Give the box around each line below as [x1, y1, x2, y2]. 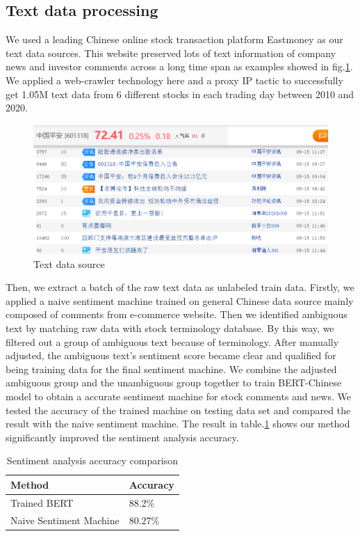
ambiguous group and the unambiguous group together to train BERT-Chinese [6, 375, 342, 390]
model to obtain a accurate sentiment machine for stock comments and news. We [6, 388, 351, 403]
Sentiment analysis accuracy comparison [6, 453, 178, 468]
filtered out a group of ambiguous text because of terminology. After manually [6, 334, 339, 349]
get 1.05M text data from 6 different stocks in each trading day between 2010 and [6, 86, 354, 101]
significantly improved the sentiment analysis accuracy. [6, 429, 239, 444]
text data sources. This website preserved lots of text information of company [6, 45, 336, 60]
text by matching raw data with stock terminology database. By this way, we [6, 320, 334, 335]
